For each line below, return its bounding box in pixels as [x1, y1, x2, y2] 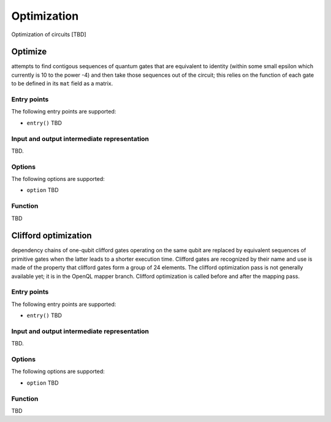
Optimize [11, 47, 47, 57]
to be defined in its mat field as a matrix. [11, 80, 113, 87]
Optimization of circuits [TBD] [11, 31, 86, 38]
